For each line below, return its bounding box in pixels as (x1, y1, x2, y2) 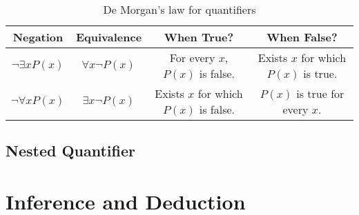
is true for (296, 85, 345, 101)
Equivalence (75, 29, 142, 45)
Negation (12, 29, 64, 45)
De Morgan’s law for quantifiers (103, 1, 256, 17)
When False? (266, 29, 338, 45)
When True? (164, 29, 234, 45)
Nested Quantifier (6, 140, 135, 161)
